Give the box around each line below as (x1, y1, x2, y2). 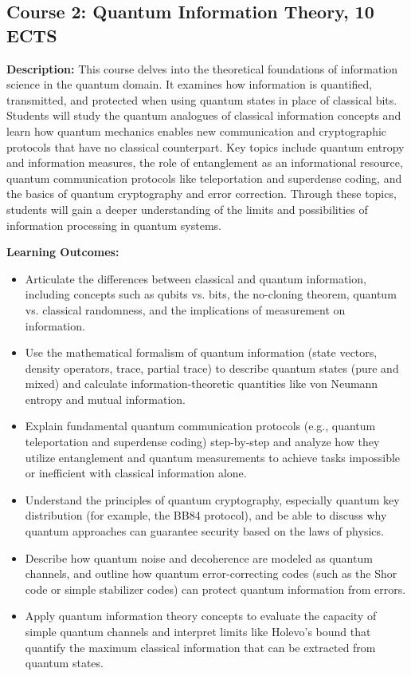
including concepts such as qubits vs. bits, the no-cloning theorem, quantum (25, 286, 397, 302)
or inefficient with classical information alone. (25, 465, 247, 481)
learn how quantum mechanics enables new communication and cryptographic (6, 122, 387, 139)
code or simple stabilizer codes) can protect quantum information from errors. (25, 580, 406, 597)
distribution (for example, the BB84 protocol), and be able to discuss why (25, 507, 387, 524)
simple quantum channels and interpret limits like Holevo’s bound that (25, 623, 371, 639)
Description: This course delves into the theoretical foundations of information (6, 60, 398, 77)
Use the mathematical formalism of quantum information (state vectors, (25, 344, 378, 361)
